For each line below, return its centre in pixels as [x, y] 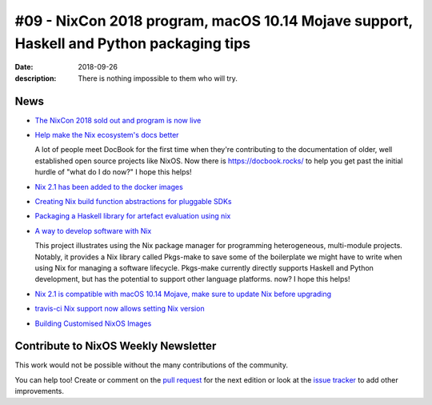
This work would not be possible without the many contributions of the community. [151, 365]
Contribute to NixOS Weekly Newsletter [116, 346]
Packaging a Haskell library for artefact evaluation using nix [133, 216]
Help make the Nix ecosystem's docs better [107, 135]
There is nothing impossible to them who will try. [158, 78]
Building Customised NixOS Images [93, 323]
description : [36, 78]
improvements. [39, 391]
